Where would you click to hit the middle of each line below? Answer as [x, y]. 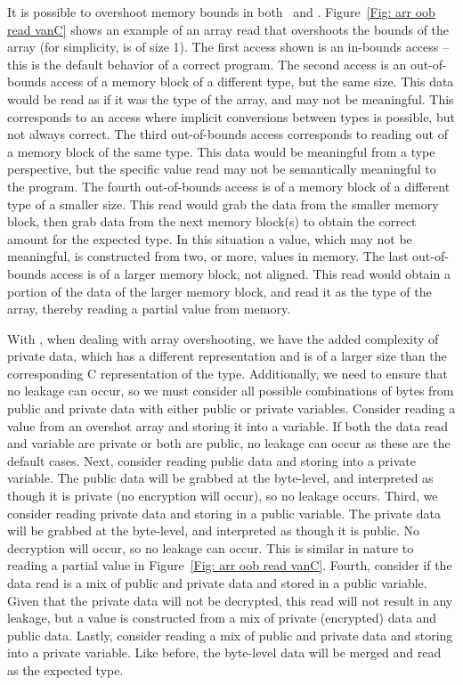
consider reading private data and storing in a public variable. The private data [224, 513]
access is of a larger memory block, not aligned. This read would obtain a [250, 273]
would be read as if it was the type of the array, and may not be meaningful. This [231, 98]
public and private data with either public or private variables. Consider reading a [231, 408]
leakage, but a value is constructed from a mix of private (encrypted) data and [222, 618]
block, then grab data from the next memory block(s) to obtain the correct [212, 221]
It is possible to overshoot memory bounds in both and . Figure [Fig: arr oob [221, 12]
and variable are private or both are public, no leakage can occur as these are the [229, 443]
